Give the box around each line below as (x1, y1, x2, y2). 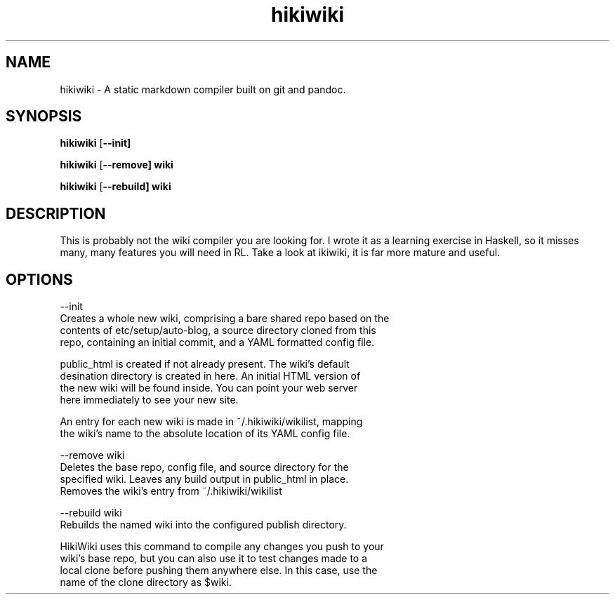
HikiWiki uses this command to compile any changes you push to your (60, 540, 384, 553)
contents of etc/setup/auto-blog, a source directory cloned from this (60, 324, 376, 337)
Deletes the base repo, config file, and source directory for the (60, 461, 349, 474)
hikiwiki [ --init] (60, 137, 131, 149)
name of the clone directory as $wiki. (60, 576, 232, 589)
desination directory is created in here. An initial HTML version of (60, 370, 361, 382)
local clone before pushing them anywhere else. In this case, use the (60, 564, 378, 577)
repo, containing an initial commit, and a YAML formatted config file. (60, 336, 375, 349)
